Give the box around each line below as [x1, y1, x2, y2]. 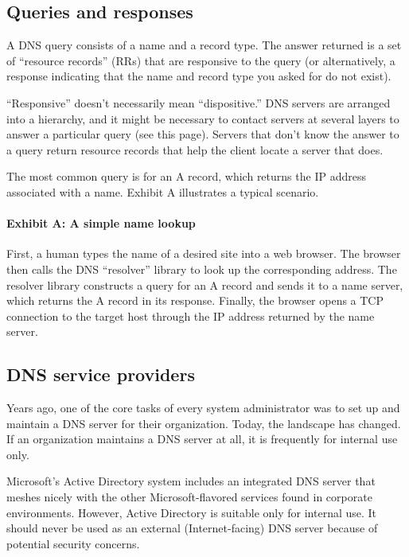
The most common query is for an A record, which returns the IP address [6, 168, 366, 185]
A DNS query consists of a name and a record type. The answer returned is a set [6, 37, 402, 53]
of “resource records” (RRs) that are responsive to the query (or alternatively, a [6, 52, 395, 68]
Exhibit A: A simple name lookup [6, 215, 196, 232]
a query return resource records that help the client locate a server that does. [6, 141, 384, 158]
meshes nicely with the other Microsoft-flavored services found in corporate [6, 489, 372, 505]
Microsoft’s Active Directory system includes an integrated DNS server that [6, 473, 376, 489]
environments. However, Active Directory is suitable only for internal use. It [6, 504, 377, 520]
